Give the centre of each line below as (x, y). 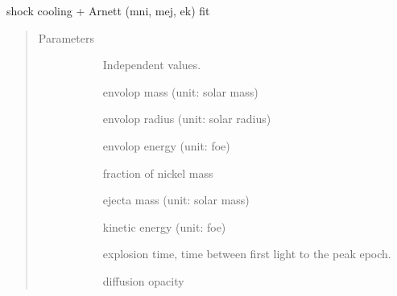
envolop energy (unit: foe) (166, 145)
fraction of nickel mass (158, 173)
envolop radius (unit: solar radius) (187, 119)
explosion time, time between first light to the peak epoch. (247, 254)
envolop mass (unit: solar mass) (180, 91)
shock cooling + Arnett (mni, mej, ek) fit (108, 10)
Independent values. (152, 65)
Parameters (66, 37)
